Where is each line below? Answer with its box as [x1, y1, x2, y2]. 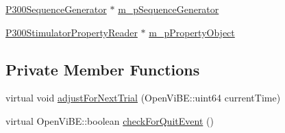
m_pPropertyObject [149, 25, 235, 39]
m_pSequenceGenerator [118, 2, 219, 16]
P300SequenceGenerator [5, 2, 107, 16]
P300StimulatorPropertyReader [5, 25, 138, 39]
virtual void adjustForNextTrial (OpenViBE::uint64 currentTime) [5, 90, 281, 105]
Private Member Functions [5, 58, 200, 80]
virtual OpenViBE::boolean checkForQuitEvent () [5, 113, 214, 128]
